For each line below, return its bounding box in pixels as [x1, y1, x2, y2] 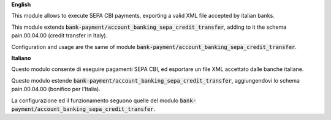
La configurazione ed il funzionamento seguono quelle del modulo [11, 97, 179, 104]
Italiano [11, 54, 31, 61]
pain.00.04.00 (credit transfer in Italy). [11, 32, 108, 39]
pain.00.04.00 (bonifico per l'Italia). [11, 86, 101, 93]
